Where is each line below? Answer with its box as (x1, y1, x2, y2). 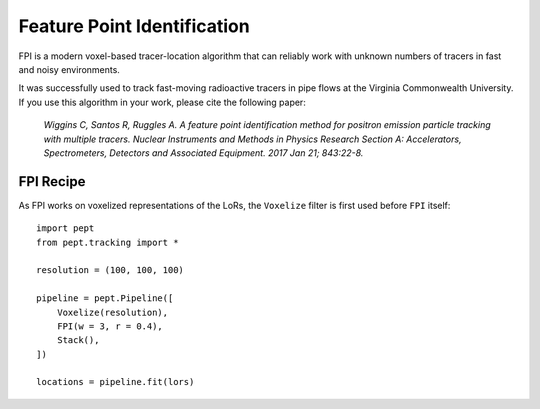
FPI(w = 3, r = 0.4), (56, 320, 164, 332)
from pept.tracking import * (36, 236, 179, 248)
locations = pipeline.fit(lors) (36, 376, 195, 388)
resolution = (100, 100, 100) (36, 265, 185, 276)
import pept (36, 223, 95, 234)
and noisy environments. (18, 63, 120, 75)
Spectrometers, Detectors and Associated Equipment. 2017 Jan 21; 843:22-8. (43, 146, 364, 159)
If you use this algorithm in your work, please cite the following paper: (18, 96, 307, 108)
